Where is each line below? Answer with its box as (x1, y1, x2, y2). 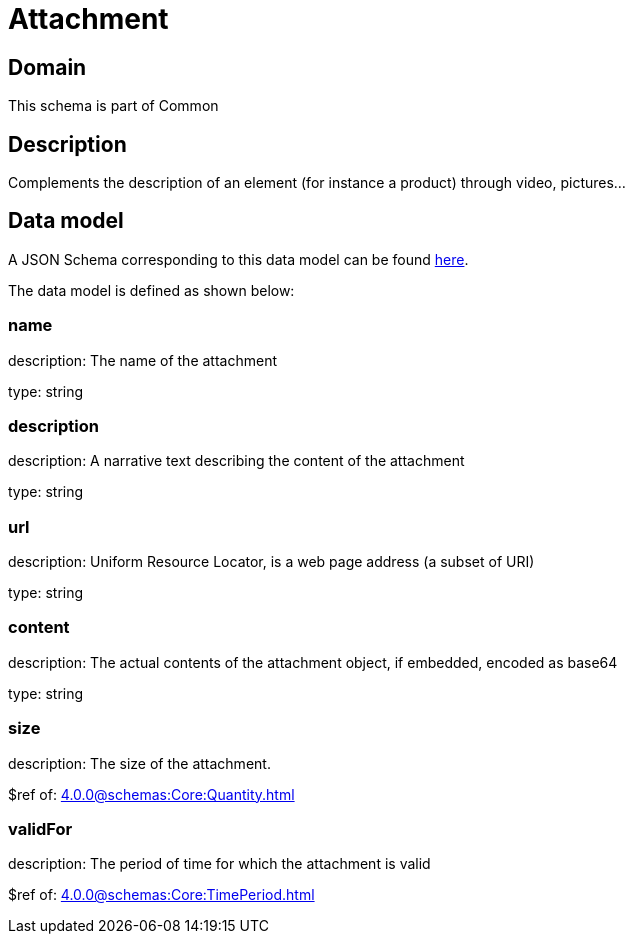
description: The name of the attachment (8, 351, 277, 369)
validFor (8, 818, 73, 839)
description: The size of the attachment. (8, 754, 271, 772)
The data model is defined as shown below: (8, 281, 295, 299)
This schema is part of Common (8, 97, 219, 115)
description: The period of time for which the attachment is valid (8, 855, 431, 873)
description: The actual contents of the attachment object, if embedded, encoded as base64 (8, 653, 618, 671)
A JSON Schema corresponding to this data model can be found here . (8, 250, 469, 268)
